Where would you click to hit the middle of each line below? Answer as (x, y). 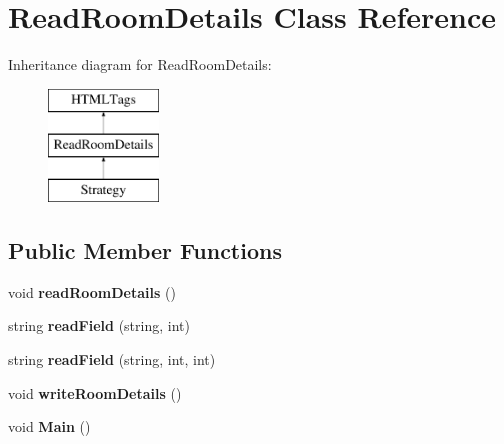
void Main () (49, 426)
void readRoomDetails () (92, 291)
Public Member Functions (145, 250)
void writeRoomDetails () (95, 392)
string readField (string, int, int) (112, 359)
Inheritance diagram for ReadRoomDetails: (140, 64)
